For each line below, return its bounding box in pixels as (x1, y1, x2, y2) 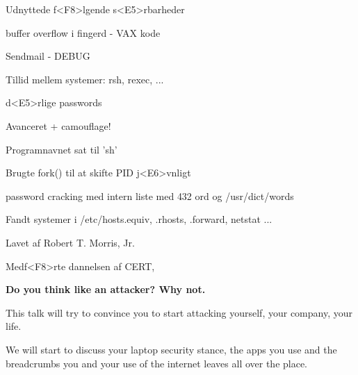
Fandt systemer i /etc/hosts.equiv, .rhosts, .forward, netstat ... (6, 212, 272, 226)
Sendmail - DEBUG (6, 49, 90, 63)
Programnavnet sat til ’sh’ (6, 142, 117, 156)
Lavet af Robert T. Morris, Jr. (6, 235, 135, 249)
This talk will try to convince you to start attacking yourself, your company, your (6, 305, 352, 319)
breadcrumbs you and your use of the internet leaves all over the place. (6, 356, 308, 370)
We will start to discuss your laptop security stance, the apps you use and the (6, 342, 337, 356)
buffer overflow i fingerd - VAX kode (6, 25, 161, 40)
